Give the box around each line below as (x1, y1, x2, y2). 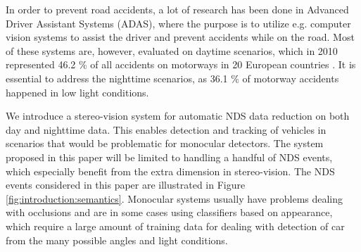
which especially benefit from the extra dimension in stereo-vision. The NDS (6, 163, 335, 178)
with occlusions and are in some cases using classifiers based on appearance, (6, 205, 333, 220)
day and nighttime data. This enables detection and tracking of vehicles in (6, 122, 327, 137)
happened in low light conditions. (6, 84, 149, 99)
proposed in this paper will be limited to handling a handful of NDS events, (6, 149, 333, 164)
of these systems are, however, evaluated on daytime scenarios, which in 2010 (6, 43, 338, 58)
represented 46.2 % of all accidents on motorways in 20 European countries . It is (6, 57, 356, 72)
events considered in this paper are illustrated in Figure (6, 177, 246, 192)
